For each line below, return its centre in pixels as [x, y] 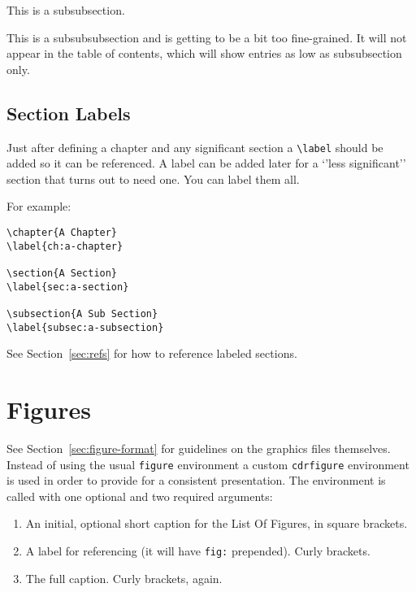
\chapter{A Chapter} [62, 233]
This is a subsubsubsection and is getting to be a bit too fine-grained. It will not [207, 37]
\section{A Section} [62, 273]
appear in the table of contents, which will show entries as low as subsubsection [204, 53]
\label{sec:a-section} [68, 287]
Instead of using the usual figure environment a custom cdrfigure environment [208, 464]
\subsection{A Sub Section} [82, 313]
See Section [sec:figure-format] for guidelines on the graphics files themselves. [199, 448]
